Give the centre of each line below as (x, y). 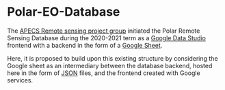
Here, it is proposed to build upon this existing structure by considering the (112, 58)
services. (20, 80)
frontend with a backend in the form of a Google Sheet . (85, 45)
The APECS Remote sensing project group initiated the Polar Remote (104, 31)
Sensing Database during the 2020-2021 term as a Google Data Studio (107, 37)
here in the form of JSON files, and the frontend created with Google (104, 73)
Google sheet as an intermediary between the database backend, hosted (110, 65)
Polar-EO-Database (64, 12)
